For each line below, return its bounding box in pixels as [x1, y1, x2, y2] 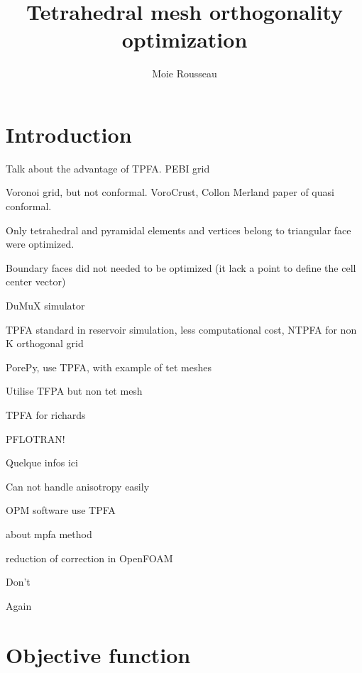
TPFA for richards [6, 407, 86, 422]
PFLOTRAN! [6, 431, 65, 446]
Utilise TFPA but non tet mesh [6, 383, 143, 398]
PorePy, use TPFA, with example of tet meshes [6, 359, 212, 374]
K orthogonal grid [6, 336, 84, 351]
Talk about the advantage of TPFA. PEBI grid [6, 160, 210, 175]
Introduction [6, 119, 132, 148]
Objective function [6, 640, 191, 669]
